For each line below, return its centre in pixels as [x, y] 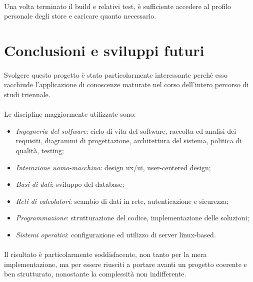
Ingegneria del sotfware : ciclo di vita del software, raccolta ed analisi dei [126, 130]
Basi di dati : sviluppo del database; [70, 184]
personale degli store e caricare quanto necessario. [80, 16]
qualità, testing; [40, 150]
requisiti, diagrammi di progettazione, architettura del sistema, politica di [128, 140]
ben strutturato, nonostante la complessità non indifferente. [95, 274]
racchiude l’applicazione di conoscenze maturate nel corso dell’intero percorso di [126, 84]
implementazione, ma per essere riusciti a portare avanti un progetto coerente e [125, 264]
